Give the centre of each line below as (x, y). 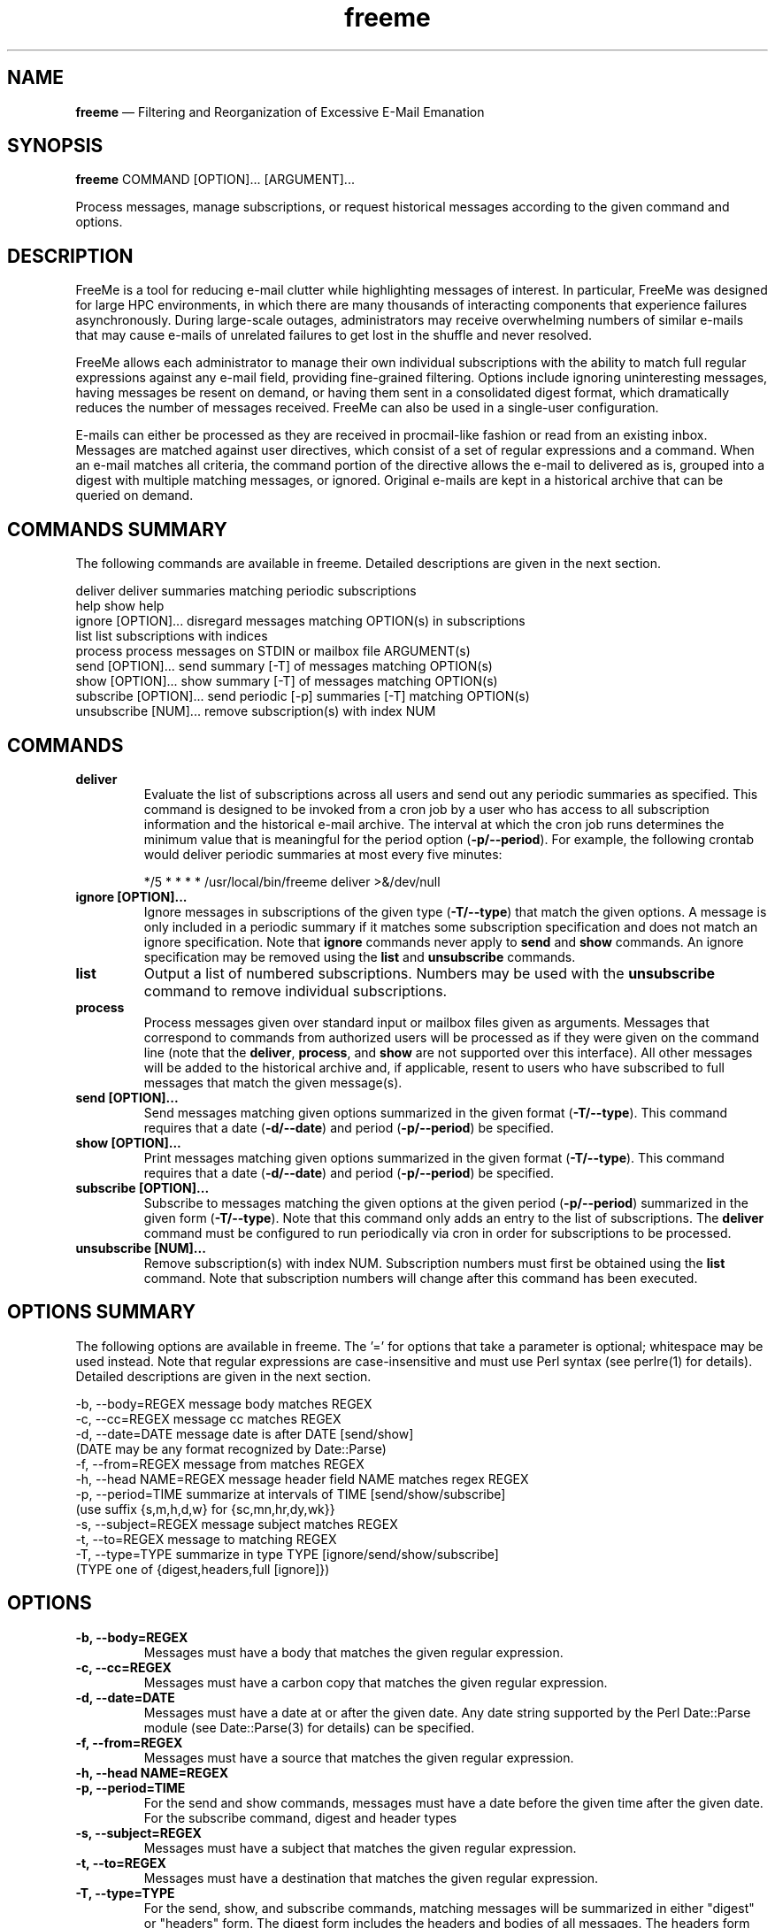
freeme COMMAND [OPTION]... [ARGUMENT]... (215, 180)
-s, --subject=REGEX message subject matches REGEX (237, 1524)
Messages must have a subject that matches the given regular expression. (360, 1847)
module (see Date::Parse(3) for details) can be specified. (309, 1727)
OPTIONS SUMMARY (102, 1312)
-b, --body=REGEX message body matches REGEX (224, 1403)
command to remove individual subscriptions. (295, 991)
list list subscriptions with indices (172, 636)
